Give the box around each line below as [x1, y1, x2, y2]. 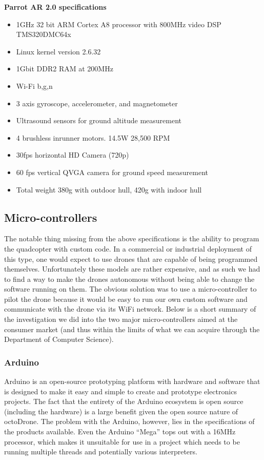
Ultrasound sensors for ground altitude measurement [16, 115, 182, 126]
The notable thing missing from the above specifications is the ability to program [4, 233, 259, 244]
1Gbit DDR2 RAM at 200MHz [16, 63, 113, 74]
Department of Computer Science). [4, 334, 114, 344]
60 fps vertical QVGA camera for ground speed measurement [16, 166, 209, 177]
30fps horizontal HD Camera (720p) [16, 149, 129, 160]
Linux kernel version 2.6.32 [16, 46, 101, 56]
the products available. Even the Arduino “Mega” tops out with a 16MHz [4, 426, 236, 437]
